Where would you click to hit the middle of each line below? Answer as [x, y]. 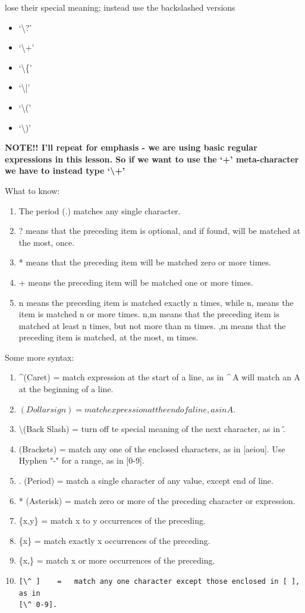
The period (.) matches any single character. [100, 210]
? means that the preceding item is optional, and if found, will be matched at [160, 231]
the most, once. [47, 242]
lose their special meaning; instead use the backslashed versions [120, 7]
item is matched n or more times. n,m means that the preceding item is [149, 314]
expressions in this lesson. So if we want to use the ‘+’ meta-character [152, 159]
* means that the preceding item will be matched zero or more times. [145, 262]
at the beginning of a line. [66, 389]
